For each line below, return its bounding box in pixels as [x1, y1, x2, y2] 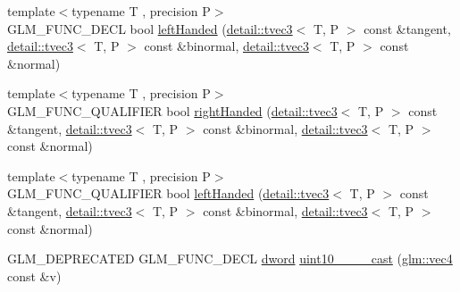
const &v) [7, 266, 62, 285]
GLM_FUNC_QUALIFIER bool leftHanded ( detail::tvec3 [7, 184, 330, 203]
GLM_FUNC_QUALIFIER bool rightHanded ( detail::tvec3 [7, 101, 338, 120]
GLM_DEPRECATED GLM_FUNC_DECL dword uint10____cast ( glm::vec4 [7, 249, 453, 268]
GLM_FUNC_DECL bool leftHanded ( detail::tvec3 [7, 19, 293, 38]
